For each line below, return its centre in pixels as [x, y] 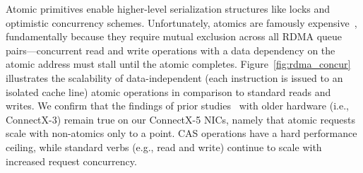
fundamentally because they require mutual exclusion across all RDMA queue [174, 36]
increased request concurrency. [71, 161]
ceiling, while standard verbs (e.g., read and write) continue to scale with [164, 147]
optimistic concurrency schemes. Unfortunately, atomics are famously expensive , [181, 22]
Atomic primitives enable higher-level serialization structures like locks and [168, 8]
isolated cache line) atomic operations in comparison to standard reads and [168, 91]
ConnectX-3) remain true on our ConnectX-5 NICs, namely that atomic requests [181, 119]
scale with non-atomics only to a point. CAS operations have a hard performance [181, 133]
